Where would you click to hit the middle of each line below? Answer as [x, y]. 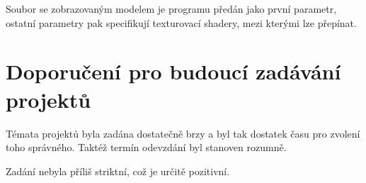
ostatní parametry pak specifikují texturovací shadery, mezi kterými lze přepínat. [181, 22]
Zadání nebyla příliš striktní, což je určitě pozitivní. [118, 171]
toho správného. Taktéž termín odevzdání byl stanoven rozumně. [146, 147]
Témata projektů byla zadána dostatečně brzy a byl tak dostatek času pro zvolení [183, 133]
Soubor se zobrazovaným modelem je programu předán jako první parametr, [171, 9]
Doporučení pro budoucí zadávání [173, 71]
